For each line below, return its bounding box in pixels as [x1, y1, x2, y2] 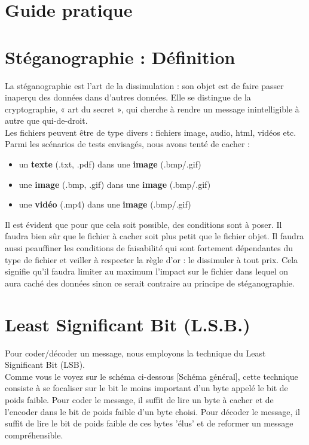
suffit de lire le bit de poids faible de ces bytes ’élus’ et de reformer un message [5, 417, 293, 429]
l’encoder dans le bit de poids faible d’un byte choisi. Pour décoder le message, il [5, 405, 300, 417]
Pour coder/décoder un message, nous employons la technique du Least [5, 346, 266, 359]
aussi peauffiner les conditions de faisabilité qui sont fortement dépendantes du [5, 242, 293, 254]
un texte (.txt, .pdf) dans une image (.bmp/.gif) [19, 158, 201, 170]
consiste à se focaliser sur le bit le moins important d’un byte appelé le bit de [5, 382, 288, 394]
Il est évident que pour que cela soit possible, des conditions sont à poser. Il [5, 218, 282, 230]
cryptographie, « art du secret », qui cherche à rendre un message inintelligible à [5, 102, 299, 115]
